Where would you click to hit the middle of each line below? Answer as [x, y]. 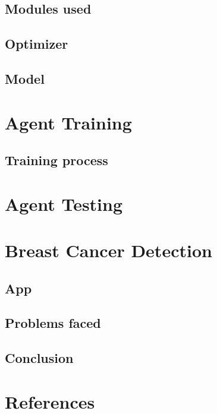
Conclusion [39, 358]
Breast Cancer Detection [108, 250]
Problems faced [53, 323]
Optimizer [37, 44]
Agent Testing [64, 203]
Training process [56, 160]
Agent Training [68, 122]
